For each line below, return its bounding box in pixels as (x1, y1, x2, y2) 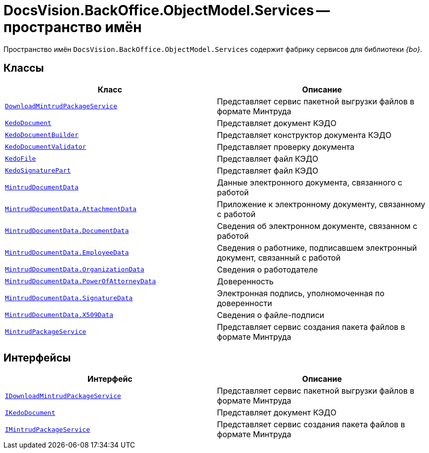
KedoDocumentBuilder (5, 131, 79, 139)
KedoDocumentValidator (5, 143, 86, 151)
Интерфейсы (3, 352, 71, 364)
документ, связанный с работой (217, 252, 341, 263)
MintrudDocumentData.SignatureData (5, 294, 133, 302)
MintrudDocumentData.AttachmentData (5, 205, 137, 213)
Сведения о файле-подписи (217, 310, 325, 320)
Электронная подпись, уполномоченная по (217, 288, 385, 298)
